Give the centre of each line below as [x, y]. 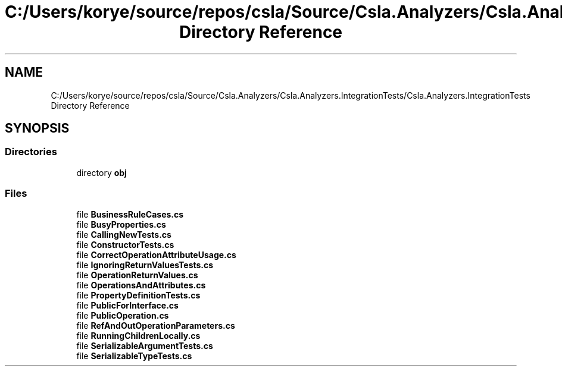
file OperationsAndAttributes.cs [141, 285]
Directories [31, 152]
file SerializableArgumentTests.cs [145, 345]
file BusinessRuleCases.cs [130, 214]
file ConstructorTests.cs [125, 244]
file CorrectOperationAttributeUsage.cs [156, 254]
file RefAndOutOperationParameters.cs [156, 325]
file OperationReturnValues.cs [137, 275]
